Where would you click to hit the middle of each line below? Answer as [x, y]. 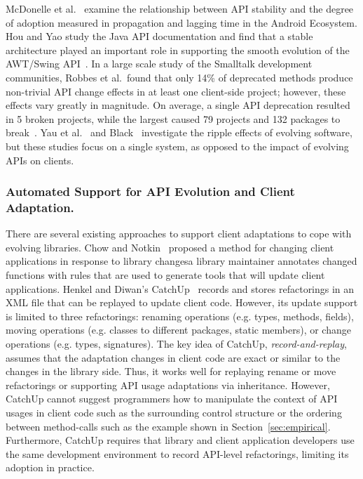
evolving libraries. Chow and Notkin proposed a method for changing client [170, 247]
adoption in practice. [50, 467]
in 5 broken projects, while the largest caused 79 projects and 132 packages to [173, 118]
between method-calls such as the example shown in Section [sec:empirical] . [168, 426]
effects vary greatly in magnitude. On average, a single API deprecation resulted [178, 105]
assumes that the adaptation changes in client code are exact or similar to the [173, 357]
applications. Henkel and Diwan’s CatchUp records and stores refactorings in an [180, 288]
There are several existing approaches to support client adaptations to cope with [179, 234]
